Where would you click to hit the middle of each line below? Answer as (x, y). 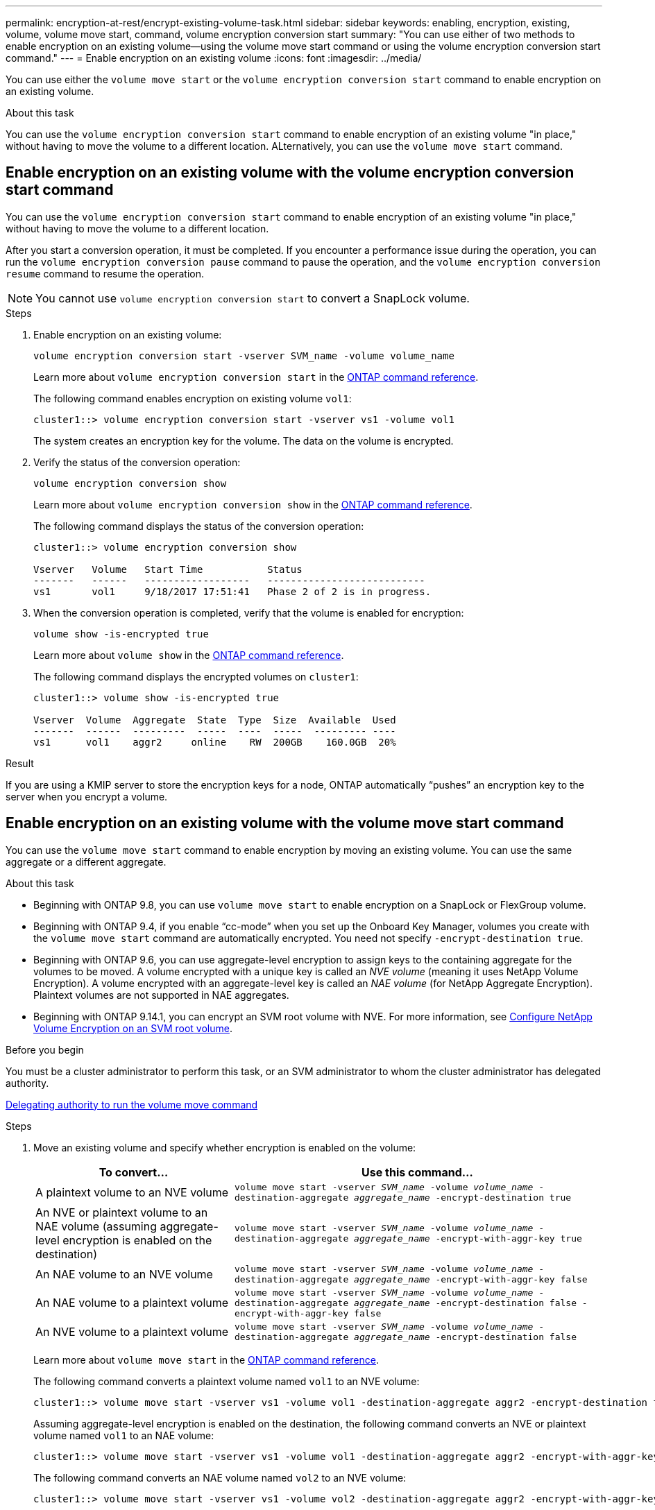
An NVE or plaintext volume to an (122, 1212)
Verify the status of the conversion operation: (137, 462)
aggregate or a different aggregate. (86, 861)
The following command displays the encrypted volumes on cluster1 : (196, 676)
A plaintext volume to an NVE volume (132, 1192)
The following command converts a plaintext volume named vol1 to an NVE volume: (227, 1381)
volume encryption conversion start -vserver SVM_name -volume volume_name (244, 355)
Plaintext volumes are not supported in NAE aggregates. (161, 995)
